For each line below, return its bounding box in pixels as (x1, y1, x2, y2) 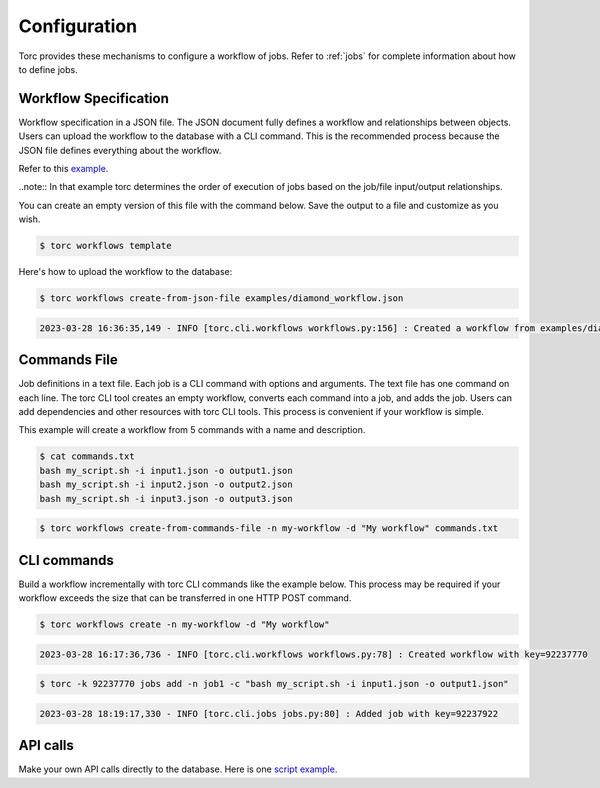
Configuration (18, 15, 138, 37)
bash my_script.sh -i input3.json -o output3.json (39, 493, 294, 504)
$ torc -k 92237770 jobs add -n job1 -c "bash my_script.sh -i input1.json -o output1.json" (39, 678, 509, 690)
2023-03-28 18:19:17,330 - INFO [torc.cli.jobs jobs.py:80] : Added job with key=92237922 (39, 708, 499, 719)
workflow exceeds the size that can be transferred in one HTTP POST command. (18, 592, 352, 604)
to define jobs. (18, 63, 79, 75)
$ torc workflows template (39, 240, 172, 252)
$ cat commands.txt (39, 451, 135, 462)
